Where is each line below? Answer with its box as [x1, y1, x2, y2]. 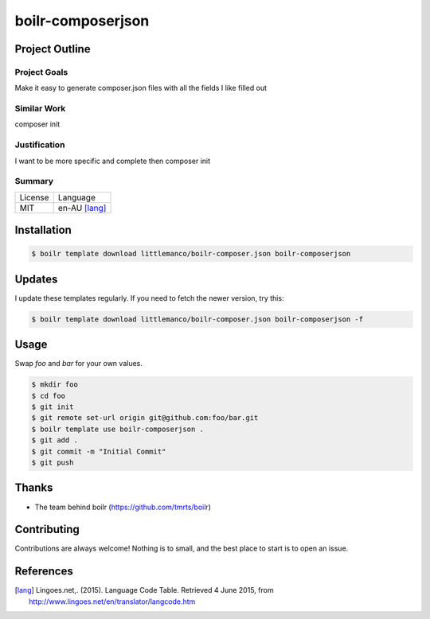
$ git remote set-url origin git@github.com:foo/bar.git [31, 414, 259, 422]
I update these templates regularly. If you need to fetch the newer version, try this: [14, 293, 284, 302]
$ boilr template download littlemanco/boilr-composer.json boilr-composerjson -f [31, 314, 364, 324]
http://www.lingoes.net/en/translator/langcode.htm [29, 597, 196, 606]
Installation [14, 224, 72, 237]
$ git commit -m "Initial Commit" [31, 446, 166, 456]
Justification [14, 139, 65, 150]
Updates [14, 272, 58, 286]
